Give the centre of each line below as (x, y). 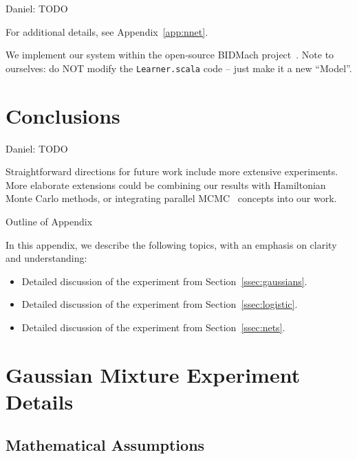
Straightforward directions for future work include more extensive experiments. (172, 171)
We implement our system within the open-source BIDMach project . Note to (170, 55)
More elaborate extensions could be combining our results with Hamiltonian (166, 184)
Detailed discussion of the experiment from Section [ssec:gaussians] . (164, 281)
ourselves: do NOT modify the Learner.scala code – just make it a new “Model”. (179, 68)
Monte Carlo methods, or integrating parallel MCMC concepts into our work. (171, 198)
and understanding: (46, 258)
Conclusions (63, 115)
